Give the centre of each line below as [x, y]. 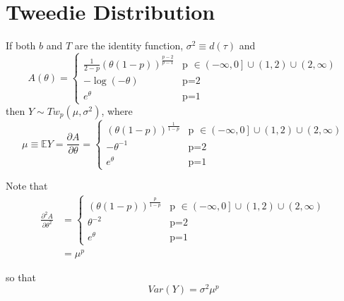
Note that [27, 186]
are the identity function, [129, 45]
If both [21, 45]
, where [117, 110]
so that [21, 277]
